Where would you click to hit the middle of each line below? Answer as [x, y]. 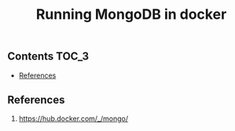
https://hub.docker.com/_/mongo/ [73, 118]
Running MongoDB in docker [131, 15]
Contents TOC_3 [48, 56]
